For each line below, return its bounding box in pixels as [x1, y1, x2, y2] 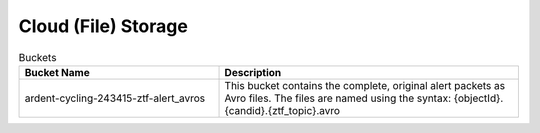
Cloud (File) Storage [18, 15, 189, 37]
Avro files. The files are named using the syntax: [224, 91, 452, 105]
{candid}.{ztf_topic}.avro [224, 103, 340, 117]
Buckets [18, 50, 57, 64]
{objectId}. [453, 91, 504, 105]
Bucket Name [24, 65, 90, 79]
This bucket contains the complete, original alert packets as [224, 78, 505, 92]
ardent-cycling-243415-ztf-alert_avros [24, 91, 205, 105]
